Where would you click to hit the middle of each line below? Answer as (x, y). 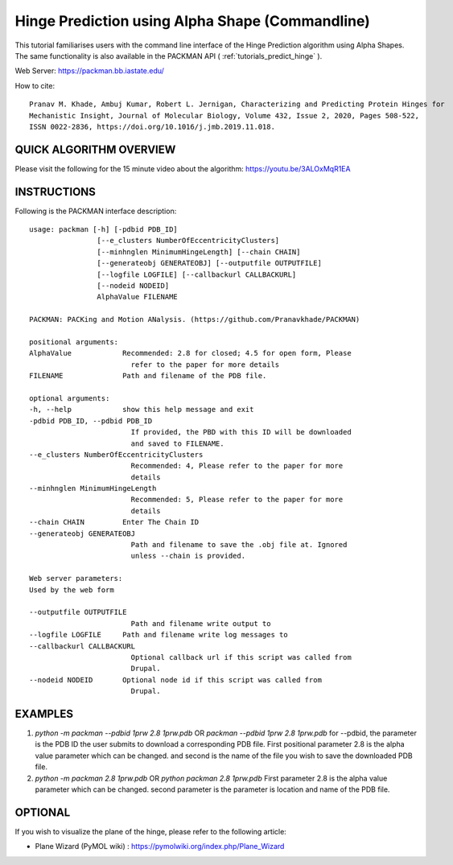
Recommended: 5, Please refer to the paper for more (237, 500)
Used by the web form (72, 590)
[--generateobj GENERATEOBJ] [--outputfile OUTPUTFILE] (209, 263)
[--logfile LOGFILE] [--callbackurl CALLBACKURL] (197, 274)
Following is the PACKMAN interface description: (96, 211)
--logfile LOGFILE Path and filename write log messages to (159, 635)
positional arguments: (74, 342)
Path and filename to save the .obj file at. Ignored (239, 545)
